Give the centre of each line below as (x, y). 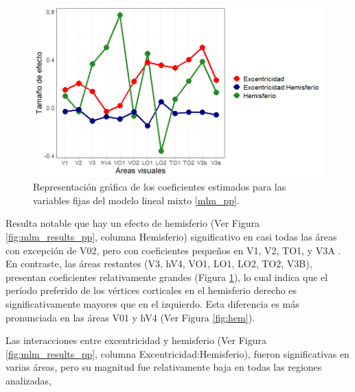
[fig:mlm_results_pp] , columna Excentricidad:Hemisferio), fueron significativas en (177, 353)
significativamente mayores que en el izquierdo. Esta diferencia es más (152, 304)
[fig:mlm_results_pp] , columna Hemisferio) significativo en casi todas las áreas (171, 237)
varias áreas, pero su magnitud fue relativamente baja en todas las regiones (164, 367)
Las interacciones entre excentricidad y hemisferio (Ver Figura (136, 340)
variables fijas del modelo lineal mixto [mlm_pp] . (136, 200)
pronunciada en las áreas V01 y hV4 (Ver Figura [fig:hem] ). (130, 317)
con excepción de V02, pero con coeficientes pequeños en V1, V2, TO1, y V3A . (173, 250)
